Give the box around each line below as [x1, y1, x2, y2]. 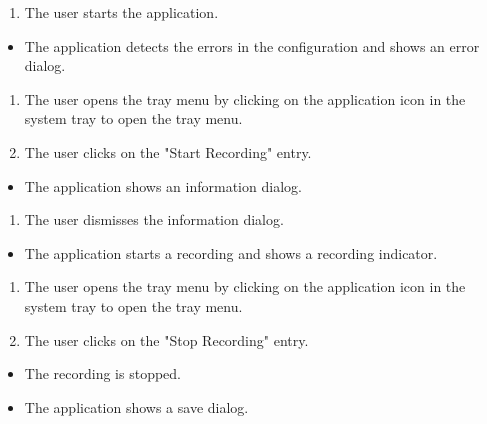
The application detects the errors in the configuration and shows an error [24, 35, 480, 56]
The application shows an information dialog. [24, 175, 302, 196]
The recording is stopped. [24, 363, 181, 384]
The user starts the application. [24, 2, 219, 22]
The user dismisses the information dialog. [24, 209, 284, 230]
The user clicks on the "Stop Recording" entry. [24, 329, 309, 350]
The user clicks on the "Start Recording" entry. [24, 141, 312, 162]
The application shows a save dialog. [24, 396, 249, 417]
